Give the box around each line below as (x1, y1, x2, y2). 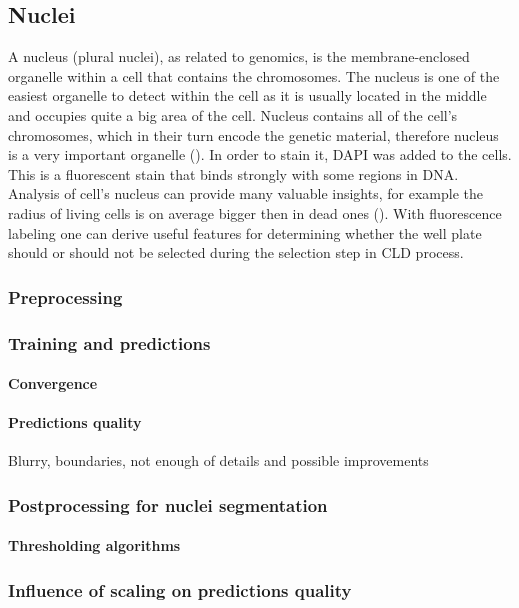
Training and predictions (8, 330, 211, 355)
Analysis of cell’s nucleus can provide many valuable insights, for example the (8, 183, 483, 204)
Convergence (8, 373, 98, 394)
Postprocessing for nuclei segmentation (8, 492, 328, 517)
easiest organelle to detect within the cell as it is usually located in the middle (8, 85, 487, 106)
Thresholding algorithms (8, 535, 181, 556)
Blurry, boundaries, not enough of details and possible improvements (8, 450, 429, 471)
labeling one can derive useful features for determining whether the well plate (8, 222, 482, 243)
